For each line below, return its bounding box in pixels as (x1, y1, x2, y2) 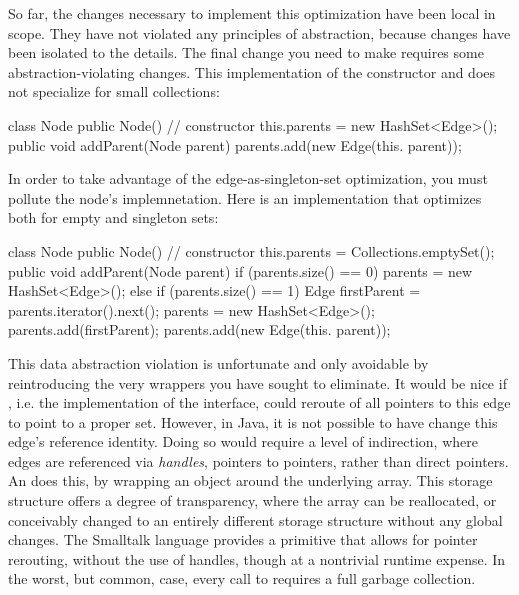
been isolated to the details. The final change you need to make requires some (8, 42, 484, 63)
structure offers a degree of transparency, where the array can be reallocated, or (8, 490, 497, 511)
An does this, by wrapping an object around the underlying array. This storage (8, 470, 493, 491)
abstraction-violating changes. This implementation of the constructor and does (8, 61, 496, 82)
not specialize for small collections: (8, 81, 220, 102)
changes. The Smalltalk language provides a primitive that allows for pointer (8, 529, 478, 550)
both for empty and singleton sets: (8, 207, 219, 228)
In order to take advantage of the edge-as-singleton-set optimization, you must (8, 168, 488, 189)
